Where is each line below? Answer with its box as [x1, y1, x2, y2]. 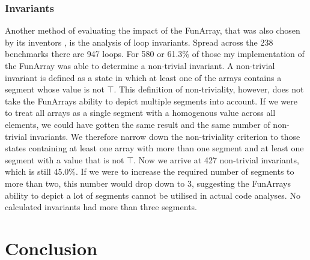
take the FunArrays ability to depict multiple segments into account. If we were [5, 94, 298, 107]
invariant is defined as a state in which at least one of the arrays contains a [5, 71, 282, 83]
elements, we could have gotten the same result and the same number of [5, 118, 270, 130]
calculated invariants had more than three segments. [5, 201, 197, 213]
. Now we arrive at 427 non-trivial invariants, [133, 153, 299, 166]
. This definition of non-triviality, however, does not [114, 83, 304, 95]
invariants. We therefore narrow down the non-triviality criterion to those [29, 130, 300, 142]
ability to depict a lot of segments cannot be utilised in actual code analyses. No [5, 189, 300, 201]
